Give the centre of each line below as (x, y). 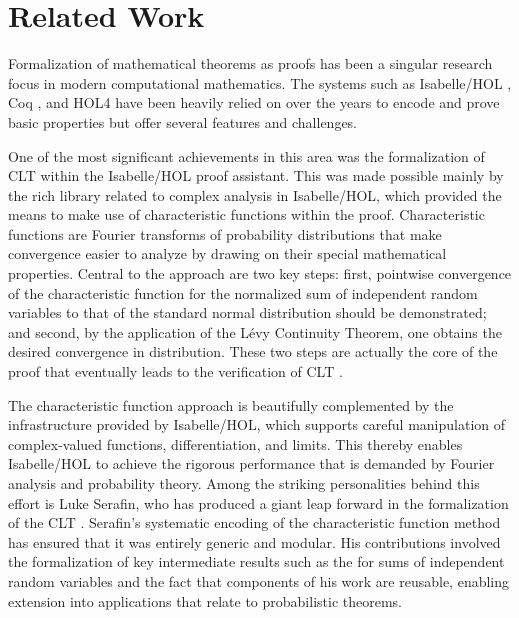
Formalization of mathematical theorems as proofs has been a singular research (250, 63)
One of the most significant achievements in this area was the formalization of (246, 155)
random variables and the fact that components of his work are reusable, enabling (259, 580)
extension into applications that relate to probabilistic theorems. (205, 600)
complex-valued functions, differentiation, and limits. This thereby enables (235, 443)
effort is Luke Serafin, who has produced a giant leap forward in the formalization (258, 502)
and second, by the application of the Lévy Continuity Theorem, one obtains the (255, 331)
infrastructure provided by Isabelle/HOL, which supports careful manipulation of (257, 424)
